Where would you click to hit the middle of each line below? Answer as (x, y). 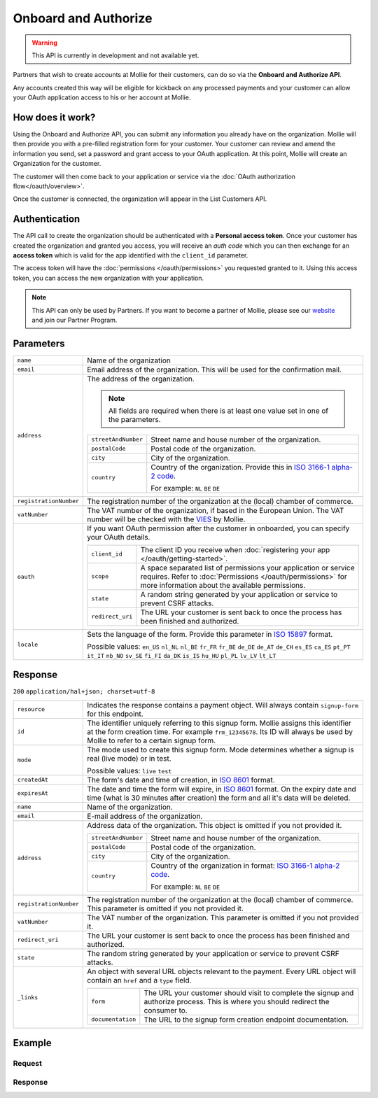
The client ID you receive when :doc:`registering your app (235, 549)
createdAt (33, 780)
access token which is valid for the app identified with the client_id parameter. (131, 255)
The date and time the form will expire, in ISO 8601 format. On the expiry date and (222, 789)
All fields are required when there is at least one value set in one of (219, 411)
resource (31, 709)
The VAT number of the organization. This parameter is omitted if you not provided (223, 917)
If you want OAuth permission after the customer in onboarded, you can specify (218, 528)
